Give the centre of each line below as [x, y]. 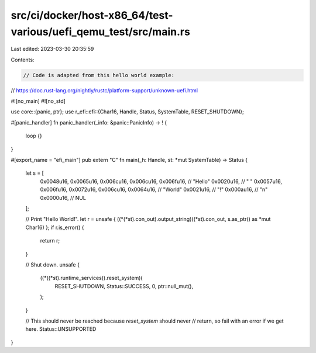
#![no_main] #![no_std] [38, 101]
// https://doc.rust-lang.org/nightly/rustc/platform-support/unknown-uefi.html [104, 90]
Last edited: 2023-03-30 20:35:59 [52, 49]
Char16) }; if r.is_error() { [55, 227]
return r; [50, 241]
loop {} [34, 136]
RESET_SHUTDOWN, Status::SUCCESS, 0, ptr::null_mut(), [124, 286]
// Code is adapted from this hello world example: [99, 75]
